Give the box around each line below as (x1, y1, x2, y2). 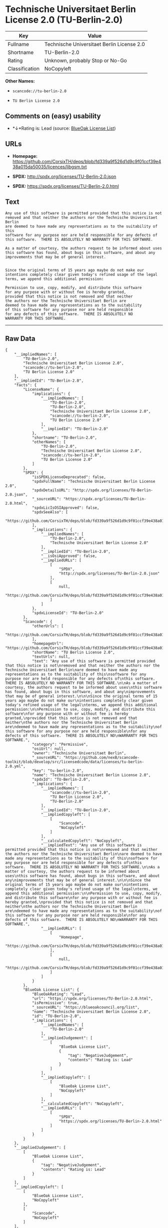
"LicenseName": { (23, 387, 59, 392)
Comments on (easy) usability (5, 112, 101, 121)
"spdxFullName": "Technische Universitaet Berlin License (31, 479, 155, 484)
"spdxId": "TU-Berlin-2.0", (31, 777, 91, 782)
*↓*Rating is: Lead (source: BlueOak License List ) (12, 125, 116, 131)
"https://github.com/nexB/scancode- (63, 755, 140, 760)
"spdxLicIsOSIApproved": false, (31, 505, 99, 510)
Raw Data (5, 334, 36, 343)
